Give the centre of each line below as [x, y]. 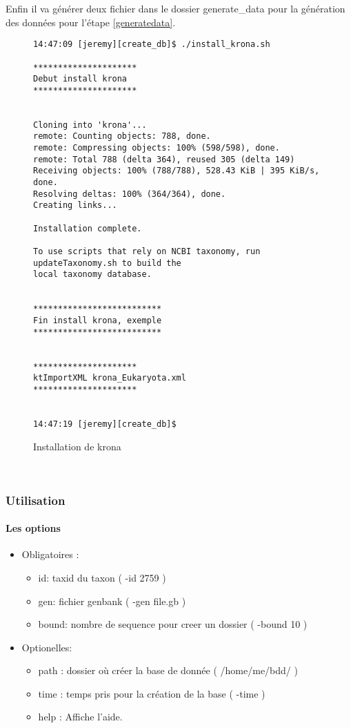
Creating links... [75, 205]
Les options [33, 528]
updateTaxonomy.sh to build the [107, 263]
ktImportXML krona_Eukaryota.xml [110, 378]
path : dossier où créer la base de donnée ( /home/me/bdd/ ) [168, 670]
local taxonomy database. [92, 275]
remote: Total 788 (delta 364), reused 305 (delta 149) [164, 159]
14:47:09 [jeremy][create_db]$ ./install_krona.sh [152, 45]
